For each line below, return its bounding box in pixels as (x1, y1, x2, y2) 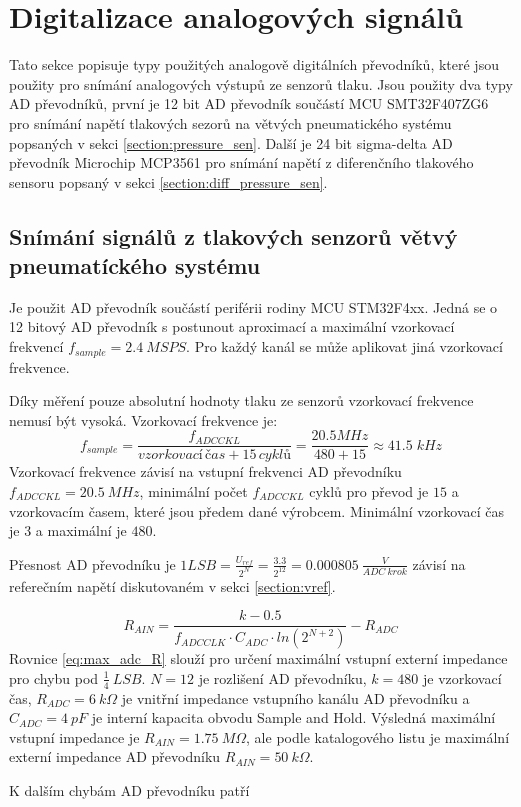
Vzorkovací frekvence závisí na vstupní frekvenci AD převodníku (9, 461, 402, 482)
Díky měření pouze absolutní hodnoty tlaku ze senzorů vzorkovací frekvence (9, 390, 474, 411)
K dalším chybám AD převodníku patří (9, 779, 250, 800)
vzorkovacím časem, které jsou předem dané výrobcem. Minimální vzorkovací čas (9, 500, 505, 521)
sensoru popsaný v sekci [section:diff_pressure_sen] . (9, 171, 328, 192)
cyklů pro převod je (309, 480, 429, 501)
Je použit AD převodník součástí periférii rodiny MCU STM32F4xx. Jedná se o (9, 296, 498, 317)
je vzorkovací (422, 667, 502, 688)
